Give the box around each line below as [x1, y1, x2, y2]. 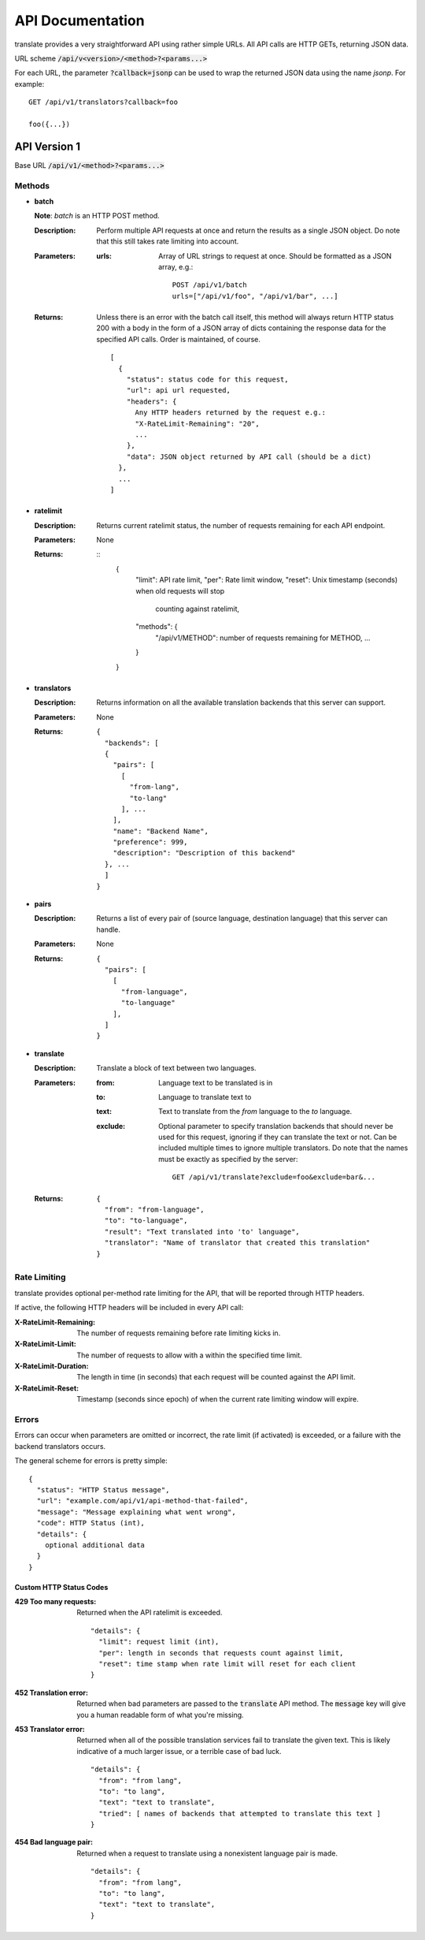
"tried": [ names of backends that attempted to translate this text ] [98, 1809, 382, 1818]
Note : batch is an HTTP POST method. [34, 211, 161, 221]
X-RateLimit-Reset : [14, 1383, 79, 1393]
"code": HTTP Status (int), [36, 1518, 146, 1528]
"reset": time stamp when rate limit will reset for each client [98, 1659, 357, 1669]
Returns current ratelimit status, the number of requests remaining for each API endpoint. [96, 520, 386, 530]
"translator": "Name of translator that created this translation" [104, 1238, 371, 1247]
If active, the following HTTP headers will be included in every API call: [14, 1303, 244, 1313]
